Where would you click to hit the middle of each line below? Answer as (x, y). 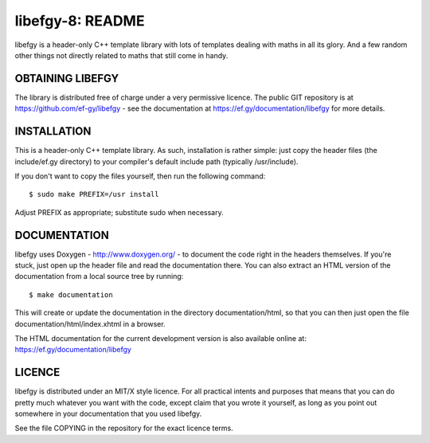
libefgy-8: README (80, 21)
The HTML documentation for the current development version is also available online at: (160, 338)
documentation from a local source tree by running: (99, 276)
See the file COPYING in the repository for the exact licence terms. (124, 428)
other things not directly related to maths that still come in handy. (121, 55)
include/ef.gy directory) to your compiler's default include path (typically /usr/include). (156, 161)
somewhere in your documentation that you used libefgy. (108, 414)
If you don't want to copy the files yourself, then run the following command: (140, 176)
